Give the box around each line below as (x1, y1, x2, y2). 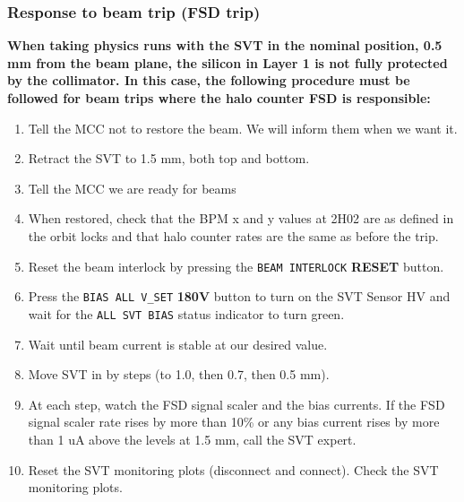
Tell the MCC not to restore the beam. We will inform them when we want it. (28, 118, 458, 137)
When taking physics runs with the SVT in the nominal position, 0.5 (7, 36, 443, 55)
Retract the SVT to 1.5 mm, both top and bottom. (28, 149, 310, 168)
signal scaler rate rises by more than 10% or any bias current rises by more (28, 412, 440, 431)
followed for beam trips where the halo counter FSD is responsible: (7, 89, 431, 107)
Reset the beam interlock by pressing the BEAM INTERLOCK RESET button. (28, 256, 444, 275)
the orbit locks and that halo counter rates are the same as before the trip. (28, 226, 439, 245)
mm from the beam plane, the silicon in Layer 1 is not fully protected (7, 53, 448, 72)
